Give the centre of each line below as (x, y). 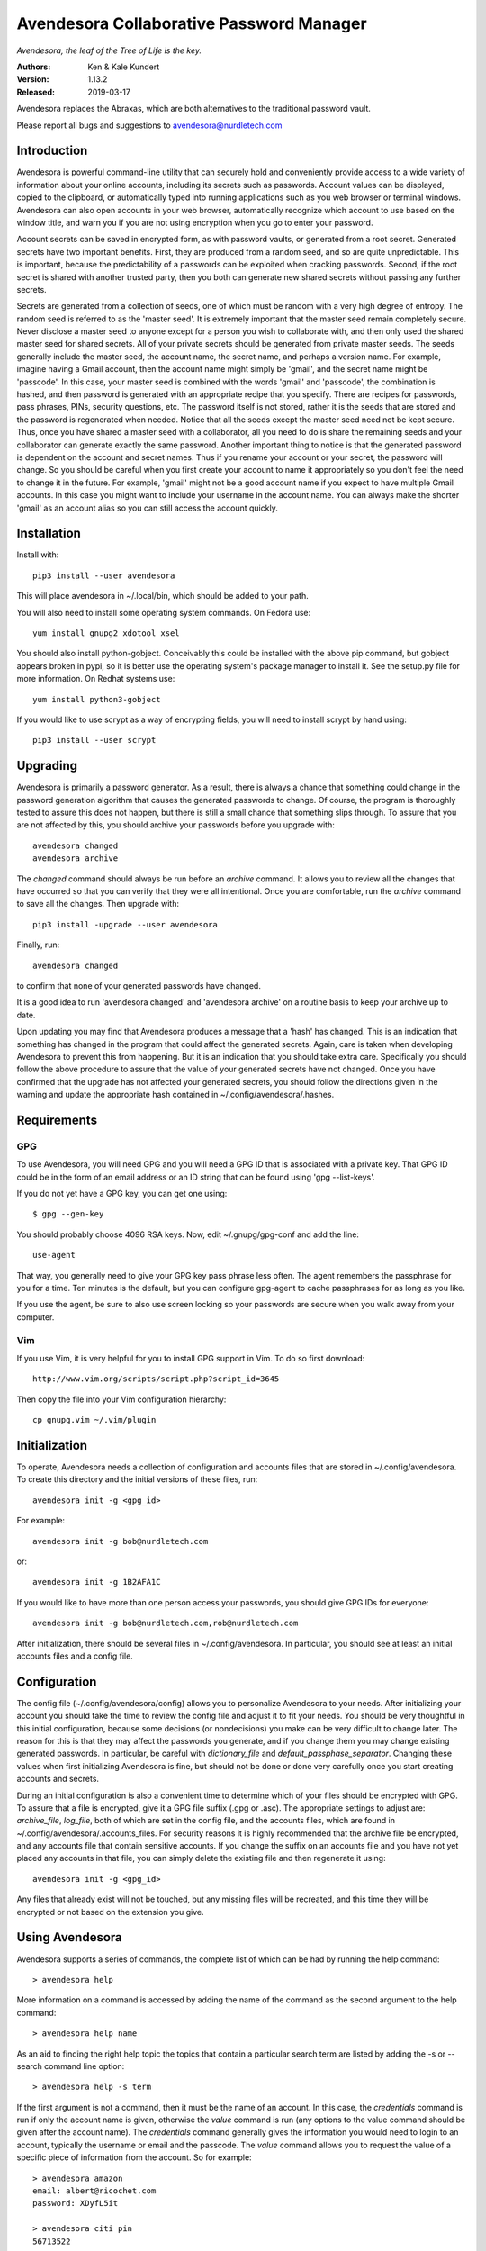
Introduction (52, 151)
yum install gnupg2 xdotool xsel (106, 633)
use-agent (54, 1255)
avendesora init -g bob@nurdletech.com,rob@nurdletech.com (166, 1623)
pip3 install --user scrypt (94, 740)
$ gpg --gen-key (68, 1214)
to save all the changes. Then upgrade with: (98, 904)
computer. (36, 1317)
